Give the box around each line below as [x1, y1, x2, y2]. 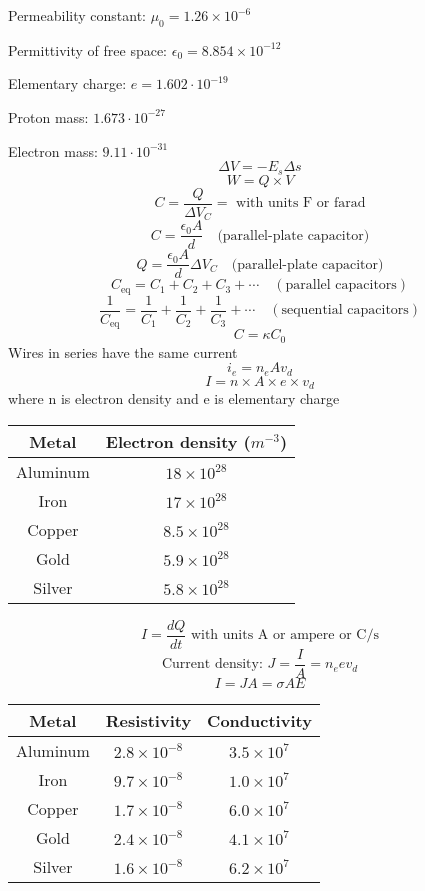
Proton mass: [8, 106, 89, 127]
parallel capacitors [285, 278, 397, 293]
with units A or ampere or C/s [190, 628, 379, 643]
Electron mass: [8, 140, 98, 161]
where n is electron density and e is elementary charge [8, 388, 340, 409]
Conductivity [207, 708, 312, 732]
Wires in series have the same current [8, 341, 238, 362]
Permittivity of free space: [8, 39, 168, 60]
